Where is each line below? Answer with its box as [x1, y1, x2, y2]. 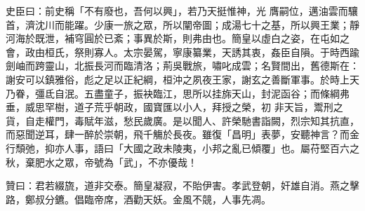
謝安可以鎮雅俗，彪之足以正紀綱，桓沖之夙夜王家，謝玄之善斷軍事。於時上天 [6, 72, 359, 86]
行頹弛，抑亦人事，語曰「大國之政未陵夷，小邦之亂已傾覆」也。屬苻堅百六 [6, 140, 350, 155]
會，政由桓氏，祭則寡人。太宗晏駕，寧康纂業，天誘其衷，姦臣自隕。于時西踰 [6, 44, 359, 59]
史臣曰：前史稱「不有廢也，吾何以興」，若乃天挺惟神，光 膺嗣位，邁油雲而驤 [6, 4, 358, 18]
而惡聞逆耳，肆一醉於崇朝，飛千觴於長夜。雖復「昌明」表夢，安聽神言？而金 [6, 127, 359, 142]
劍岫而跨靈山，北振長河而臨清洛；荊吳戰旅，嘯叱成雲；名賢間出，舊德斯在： [6, 58, 359, 73]
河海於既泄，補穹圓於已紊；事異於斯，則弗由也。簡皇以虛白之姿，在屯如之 [6, 31, 350, 46]
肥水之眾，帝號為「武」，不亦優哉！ [34, 154, 197, 169]
